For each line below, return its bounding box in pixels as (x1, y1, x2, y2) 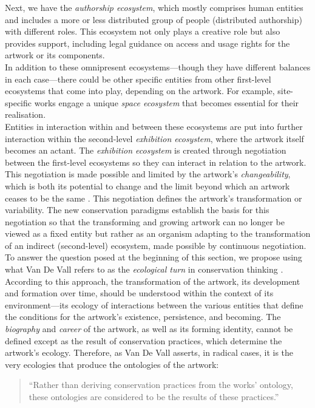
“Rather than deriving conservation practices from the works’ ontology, (29, 378, 293, 391)
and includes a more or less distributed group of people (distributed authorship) (5, 13, 302, 25)
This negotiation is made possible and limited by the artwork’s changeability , (5, 168, 291, 180)
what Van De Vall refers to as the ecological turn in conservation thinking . (5, 263, 283, 276)
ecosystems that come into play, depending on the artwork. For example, (5, 84, 275, 97)
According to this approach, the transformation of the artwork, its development (5, 274, 300, 287)
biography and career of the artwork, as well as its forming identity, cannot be (5, 322, 293, 335)
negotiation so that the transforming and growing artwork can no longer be (5, 215, 285, 228)
